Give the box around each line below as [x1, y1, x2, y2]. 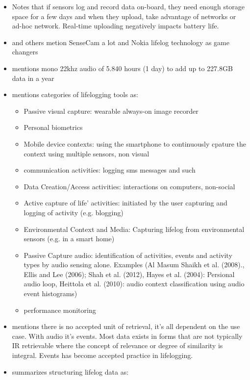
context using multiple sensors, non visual [24, 148, 150, 158]
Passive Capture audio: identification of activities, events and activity [24, 250, 232, 260]
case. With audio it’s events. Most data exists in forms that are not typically [12, 330, 243, 341]
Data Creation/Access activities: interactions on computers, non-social [24, 181, 235, 191]
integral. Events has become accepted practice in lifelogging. [12, 350, 193, 360]
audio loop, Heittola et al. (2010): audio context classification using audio [24, 279, 245, 289]
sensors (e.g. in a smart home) [24, 233, 115, 244]
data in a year [12, 73, 54, 83]
